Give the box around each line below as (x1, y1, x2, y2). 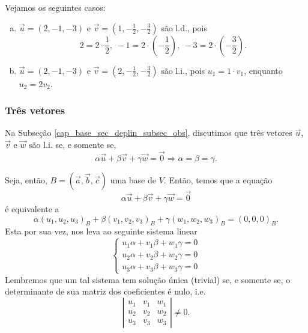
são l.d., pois (161, 21, 207, 34)
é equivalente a (5, 203, 59, 215)
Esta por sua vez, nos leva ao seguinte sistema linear (5, 225, 198, 237)
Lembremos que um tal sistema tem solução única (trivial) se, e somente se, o (5, 273, 291, 286)
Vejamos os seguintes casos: (5, 1, 106, 13)
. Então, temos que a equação (163, 173, 273, 186)
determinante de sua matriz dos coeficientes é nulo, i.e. (5, 285, 206, 298)
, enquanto (244, 64, 283, 76)
